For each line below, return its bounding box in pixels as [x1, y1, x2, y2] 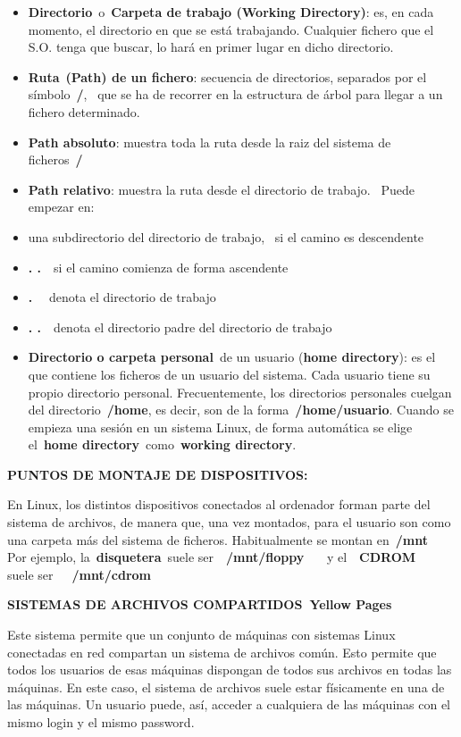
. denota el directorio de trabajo [28, 288, 216, 306]
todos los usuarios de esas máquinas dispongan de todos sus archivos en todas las [7, 660, 452, 679]
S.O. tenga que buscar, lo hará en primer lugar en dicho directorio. [28, 38, 394, 56]
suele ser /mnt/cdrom [7, 565, 151, 583]
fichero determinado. [28, 102, 140, 121]
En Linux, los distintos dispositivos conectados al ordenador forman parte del [7, 495, 431, 514]
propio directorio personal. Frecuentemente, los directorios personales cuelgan [28, 382, 452, 401]
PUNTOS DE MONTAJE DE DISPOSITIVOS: [7, 465, 308, 483]
